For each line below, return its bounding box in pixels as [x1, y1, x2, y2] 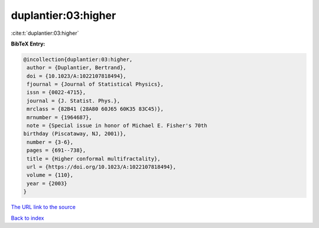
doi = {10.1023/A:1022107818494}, [27, 73, 126, 79]
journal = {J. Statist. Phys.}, [27, 97, 121, 104]
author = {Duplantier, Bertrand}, [27, 64, 126, 71]
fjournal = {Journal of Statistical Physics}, [27, 81, 164, 88]
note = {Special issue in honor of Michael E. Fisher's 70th [27, 122, 207, 129]
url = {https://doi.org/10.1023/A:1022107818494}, [27, 164, 177, 170]
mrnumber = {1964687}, [27, 114, 93, 120]
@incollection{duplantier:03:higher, [23, 56, 133, 63]
